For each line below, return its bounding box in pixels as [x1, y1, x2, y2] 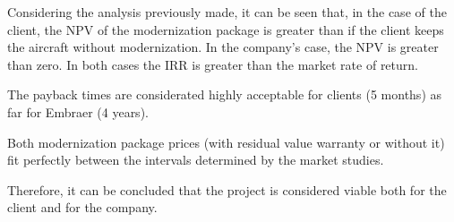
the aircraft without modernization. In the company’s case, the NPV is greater [7, 38, 439, 56]
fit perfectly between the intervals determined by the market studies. [7, 150, 384, 169]
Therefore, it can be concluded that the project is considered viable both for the [7, 180, 447, 199]
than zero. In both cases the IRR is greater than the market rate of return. [7, 55, 418, 73]
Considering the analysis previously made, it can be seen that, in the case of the [7, 3, 447, 21]
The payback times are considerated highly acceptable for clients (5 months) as [7, 85, 442, 104]
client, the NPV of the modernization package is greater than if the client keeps [7, 20, 444, 38]
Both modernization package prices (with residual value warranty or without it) [7, 132, 445, 151]
